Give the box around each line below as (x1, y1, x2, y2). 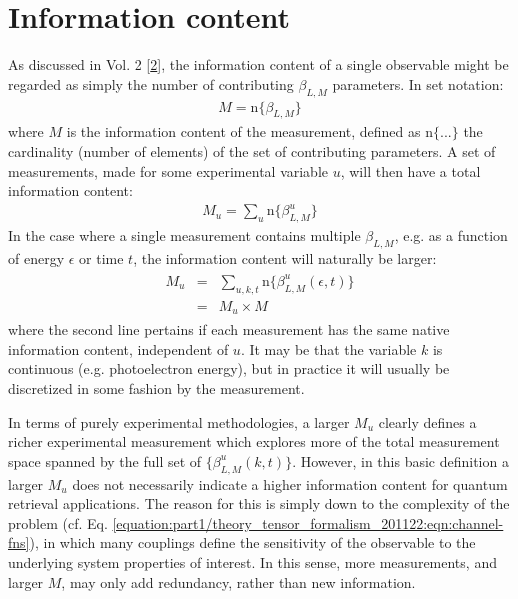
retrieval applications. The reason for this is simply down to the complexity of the (8, 493, 510, 514)
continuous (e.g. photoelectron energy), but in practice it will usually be (8, 358, 450, 379)
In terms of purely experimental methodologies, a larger (8, 411, 350, 432)
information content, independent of (8, 338, 229, 359)
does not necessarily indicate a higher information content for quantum (72, 473, 508, 494)
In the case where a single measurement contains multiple (8, 225, 361, 246)
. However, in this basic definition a (292, 450, 509, 471)
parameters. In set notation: (332, 73, 504, 94)
